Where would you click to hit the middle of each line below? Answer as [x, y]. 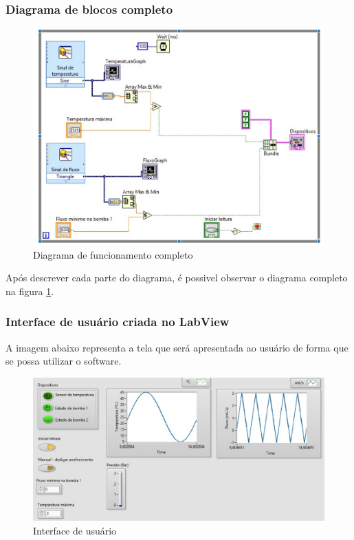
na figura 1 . [30, 291]
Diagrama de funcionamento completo [113, 254]
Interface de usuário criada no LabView [118, 322]
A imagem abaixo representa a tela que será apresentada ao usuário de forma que [177, 347]
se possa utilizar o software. [64, 361]
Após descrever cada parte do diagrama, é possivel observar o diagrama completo [177, 278]
